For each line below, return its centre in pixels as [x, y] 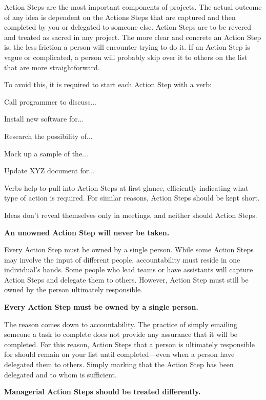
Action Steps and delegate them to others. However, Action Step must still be [126, 279]
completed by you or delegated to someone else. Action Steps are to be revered [128, 27]
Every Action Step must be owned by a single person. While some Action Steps [129, 249]
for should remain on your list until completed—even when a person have [119, 354]
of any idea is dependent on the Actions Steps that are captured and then [120, 17]
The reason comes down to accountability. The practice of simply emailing [121, 324]
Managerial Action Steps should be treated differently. [103, 392]
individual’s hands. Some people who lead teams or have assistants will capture [129, 269]
